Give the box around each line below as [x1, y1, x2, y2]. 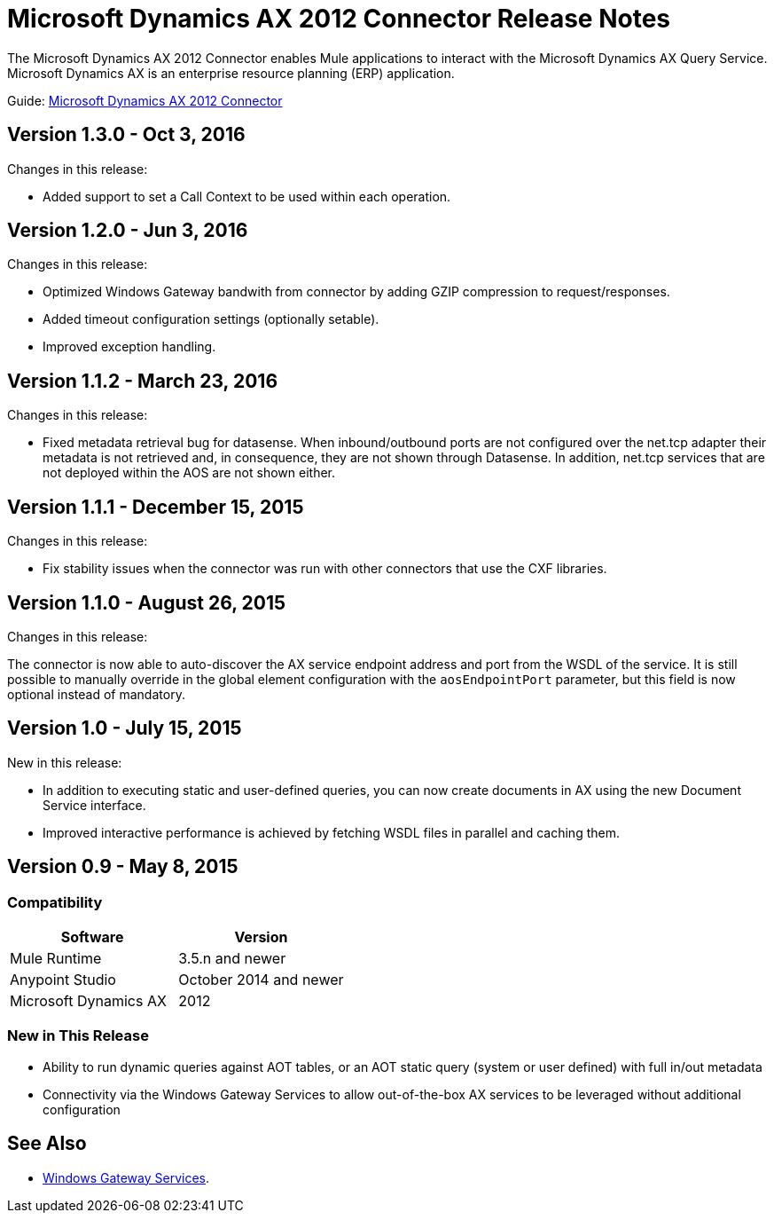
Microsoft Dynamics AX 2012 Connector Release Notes [7, 4, 671, 34]
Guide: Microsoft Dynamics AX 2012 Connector [7, 92, 283, 108]
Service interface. [43, 797, 146, 813]
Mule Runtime [10, 949, 102, 968]
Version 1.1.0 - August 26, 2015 [7, 591, 285, 614]
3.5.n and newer [178, 949, 286, 968]
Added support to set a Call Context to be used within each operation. [43, 188, 451, 204]
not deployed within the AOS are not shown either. [43, 465, 335, 481]
